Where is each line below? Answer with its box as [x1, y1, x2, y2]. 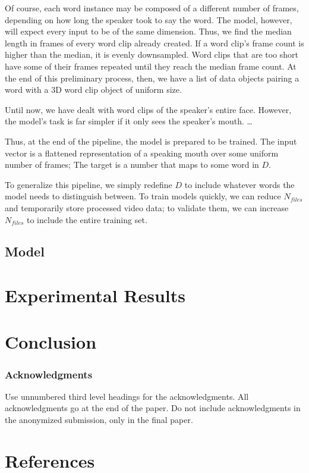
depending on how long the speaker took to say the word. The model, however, [5, 13, 292, 26]
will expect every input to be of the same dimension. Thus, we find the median [5, 25, 292, 37]
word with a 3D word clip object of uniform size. [5, 83, 182, 96]
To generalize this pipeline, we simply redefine [5, 178, 172, 190]
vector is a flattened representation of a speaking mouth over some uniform [5, 146, 279, 159]
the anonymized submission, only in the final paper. [5, 414, 193, 426]
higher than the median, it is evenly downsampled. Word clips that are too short [5, 48, 298, 61]
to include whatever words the [184, 178, 295, 190]
